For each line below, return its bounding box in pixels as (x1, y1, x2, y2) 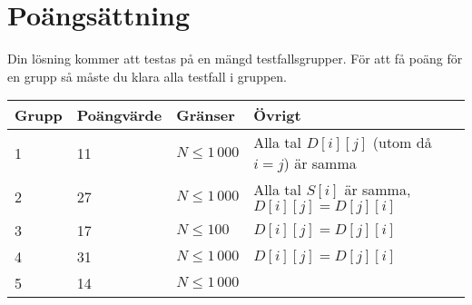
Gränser (176, 104, 235, 126)
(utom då (372, 132, 432, 153)
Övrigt (253, 104, 301, 126)
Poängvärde (76, 104, 162, 126)
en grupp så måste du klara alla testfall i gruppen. (7, 66, 287, 85)
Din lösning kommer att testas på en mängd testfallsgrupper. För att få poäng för (7, 49, 463, 68)
